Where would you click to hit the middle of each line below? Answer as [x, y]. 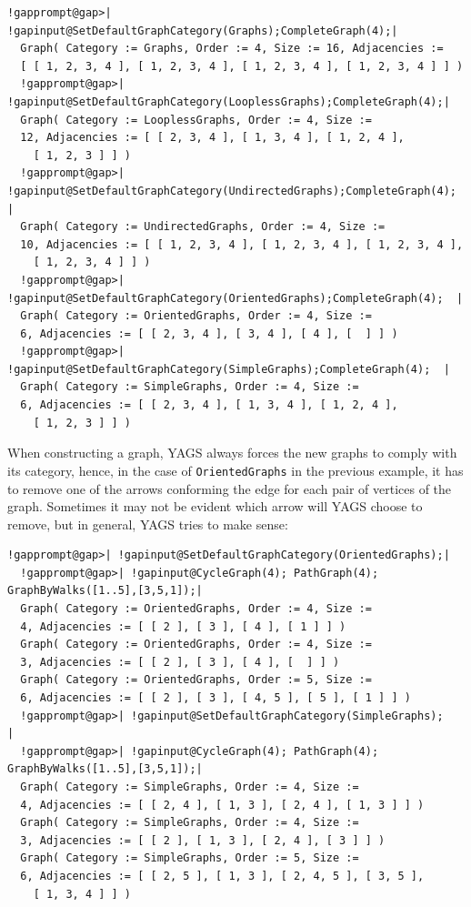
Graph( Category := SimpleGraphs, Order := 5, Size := [190, 858]
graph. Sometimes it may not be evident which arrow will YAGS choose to [215, 506]
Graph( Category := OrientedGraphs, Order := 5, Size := [196, 680]
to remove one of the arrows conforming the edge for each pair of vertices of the [230, 488]
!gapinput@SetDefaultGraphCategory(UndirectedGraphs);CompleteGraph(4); [232, 191]
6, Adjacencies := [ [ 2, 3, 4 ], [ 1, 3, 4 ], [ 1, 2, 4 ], [209, 405]
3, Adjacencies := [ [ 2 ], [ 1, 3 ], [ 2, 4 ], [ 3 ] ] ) [203, 840]
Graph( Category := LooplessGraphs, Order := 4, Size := [196, 120]
